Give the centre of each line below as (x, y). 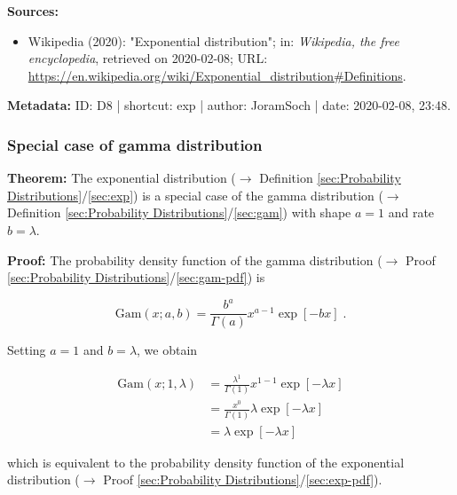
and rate (411, 212)
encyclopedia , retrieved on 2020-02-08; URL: (148, 58)
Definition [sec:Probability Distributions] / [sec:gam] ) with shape (179, 212)
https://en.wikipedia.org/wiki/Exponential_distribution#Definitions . (217, 75)
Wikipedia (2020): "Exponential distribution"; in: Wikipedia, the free (213, 40)
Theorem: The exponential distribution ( (122, 178)
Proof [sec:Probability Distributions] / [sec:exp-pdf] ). (243, 479)
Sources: (33, 11)
